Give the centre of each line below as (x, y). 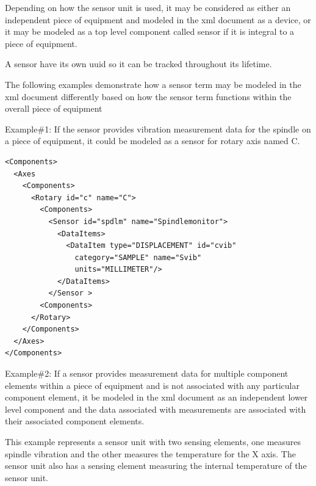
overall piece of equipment (54, 108)
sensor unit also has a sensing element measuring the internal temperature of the (156, 466)
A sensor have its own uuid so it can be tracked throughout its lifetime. (138, 64)
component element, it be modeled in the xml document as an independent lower (156, 397)
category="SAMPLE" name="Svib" (138, 257)
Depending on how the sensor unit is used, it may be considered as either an (148, 7)
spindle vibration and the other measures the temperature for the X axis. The (150, 453)
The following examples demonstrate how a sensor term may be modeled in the (153, 84)
